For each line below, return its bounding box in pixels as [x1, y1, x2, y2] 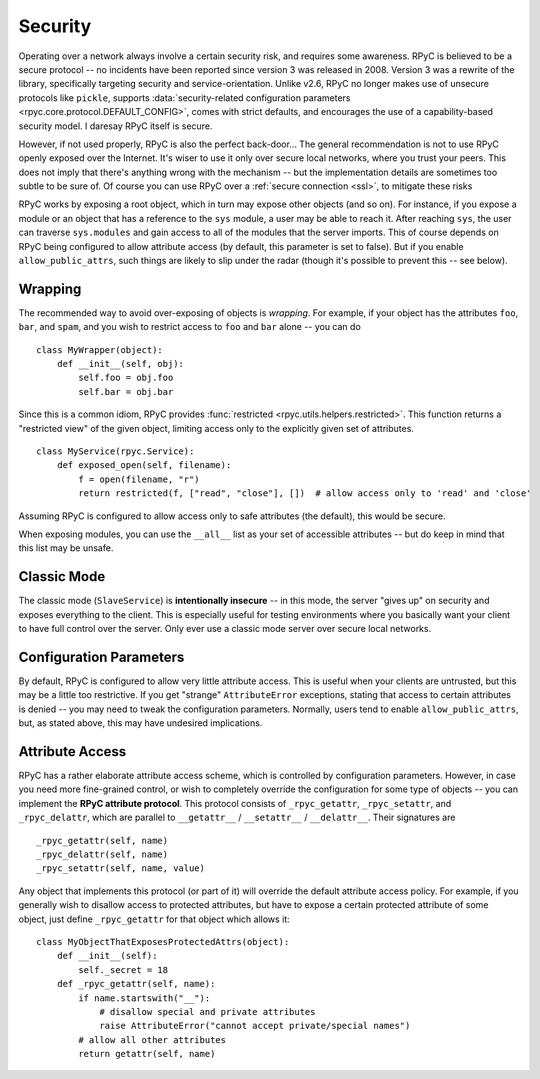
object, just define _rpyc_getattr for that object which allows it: [18, 913, 290, 925]
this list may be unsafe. [18, 542, 114, 554]
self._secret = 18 [78, 964, 169, 975]
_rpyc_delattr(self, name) [36, 849, 169, 860]
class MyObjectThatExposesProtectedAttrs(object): [36, 936, 290, 947]
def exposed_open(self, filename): [56, 460, 232, 471]
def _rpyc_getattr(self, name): [56, 978, 216, 990]
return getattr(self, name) [78, 1048, 216, 1060]
